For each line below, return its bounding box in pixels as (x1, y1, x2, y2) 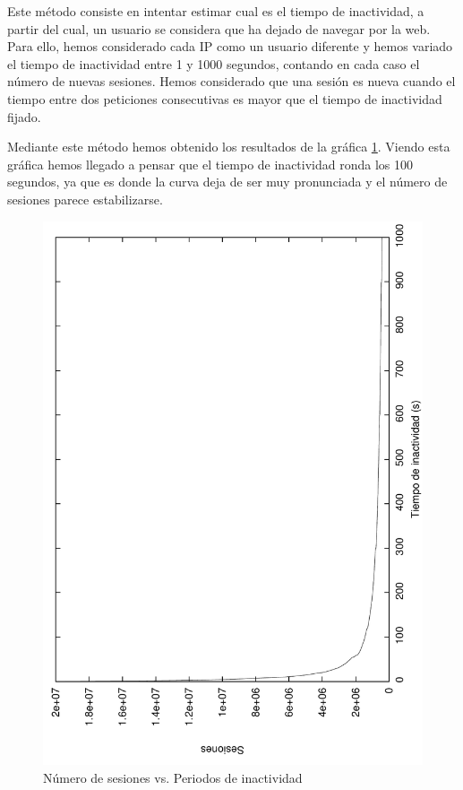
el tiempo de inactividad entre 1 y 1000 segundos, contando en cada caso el (7, 54, 420, 73)
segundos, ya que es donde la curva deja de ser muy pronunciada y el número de (7, 172, 448, 191)
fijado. (7, 107, 41, 126)
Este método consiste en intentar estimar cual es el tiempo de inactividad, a (7, 2, 424, 20)
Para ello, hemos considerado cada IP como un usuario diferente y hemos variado (7, 37, 453, 56)
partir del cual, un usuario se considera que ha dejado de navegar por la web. (7, 19, 431, 38)
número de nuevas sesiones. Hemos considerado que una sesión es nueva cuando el (7, 72, 456, 91)
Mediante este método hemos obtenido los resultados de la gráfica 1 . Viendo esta (7, 137, 450, 156)
